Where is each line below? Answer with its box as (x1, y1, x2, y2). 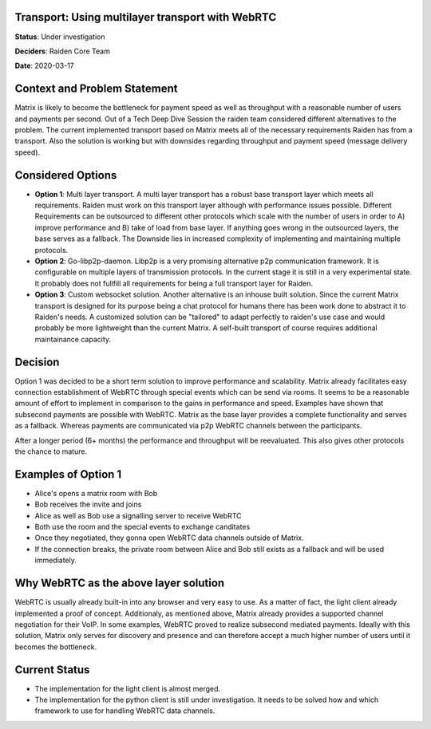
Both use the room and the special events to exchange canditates (34, 522, 251, 532)
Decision (14, 355, 60, 368)
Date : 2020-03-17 (14, 61, 75, 71)
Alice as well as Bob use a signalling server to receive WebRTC (34, 510, 242, 520)
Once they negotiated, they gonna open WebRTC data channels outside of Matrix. (34, 533, 304, 542)
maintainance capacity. (34, 334, 112, 344)
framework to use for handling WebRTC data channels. (34, 706, 215, 715)
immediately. (34, 555, 77, 565)
